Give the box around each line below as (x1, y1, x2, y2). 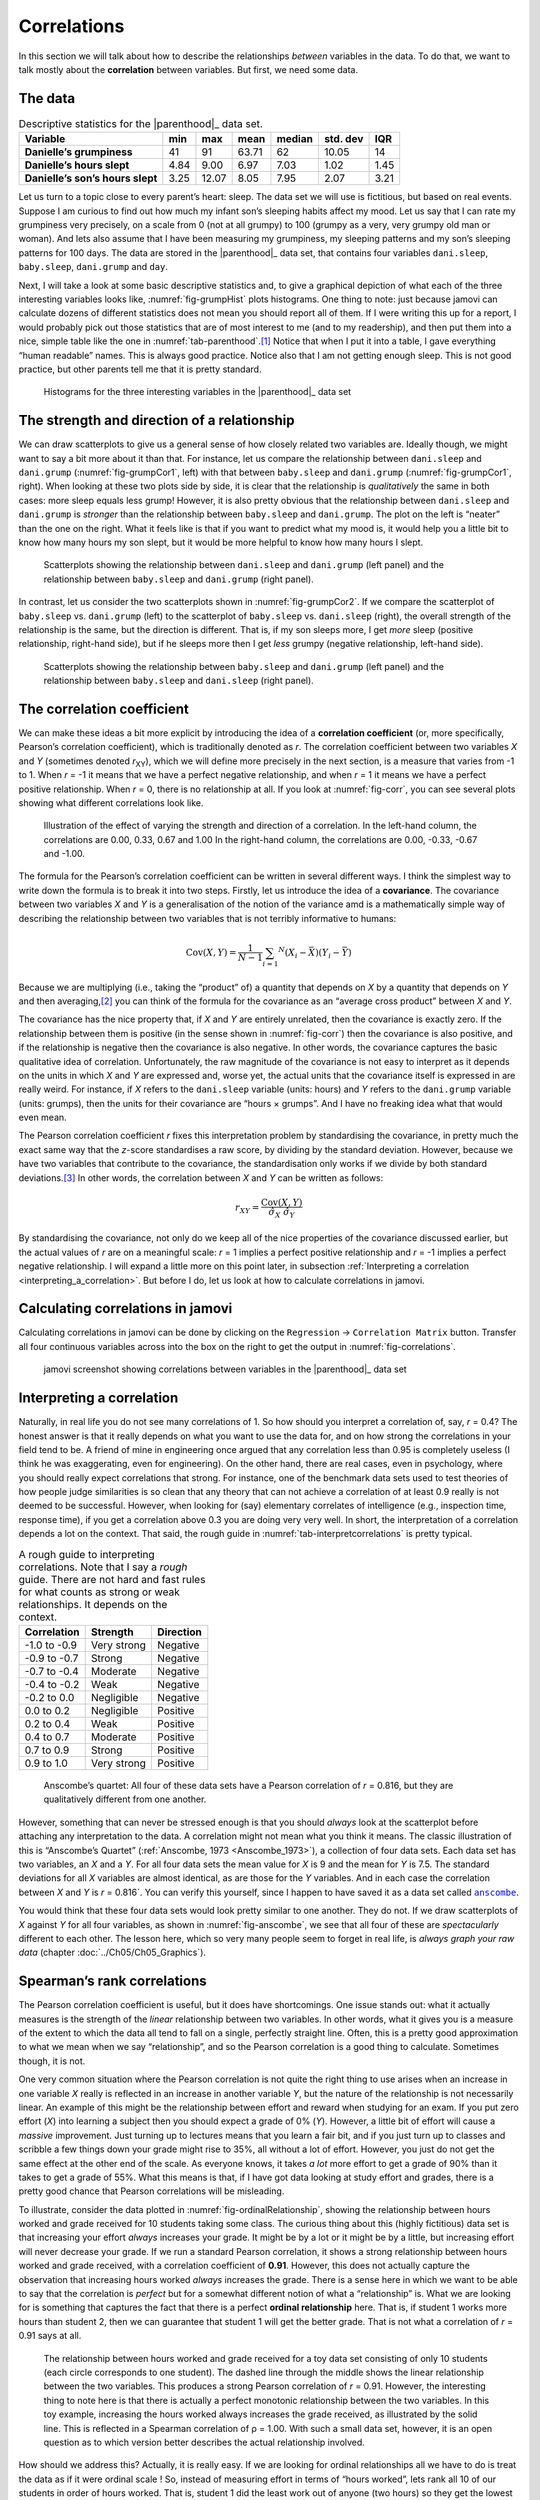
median (276, 132, 314, 146)
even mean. (18, 1111, 67, 1124)
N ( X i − (278, 945, 307, 960)
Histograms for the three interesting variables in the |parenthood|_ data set (43, 386, 352, 398)
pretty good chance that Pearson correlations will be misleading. (18, 2185, 285, 2197)
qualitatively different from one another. (43, 1793, 207, 1805)
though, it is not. (18, 2055, 86, 2067)
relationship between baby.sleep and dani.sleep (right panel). (43, 675, 314, 687)
